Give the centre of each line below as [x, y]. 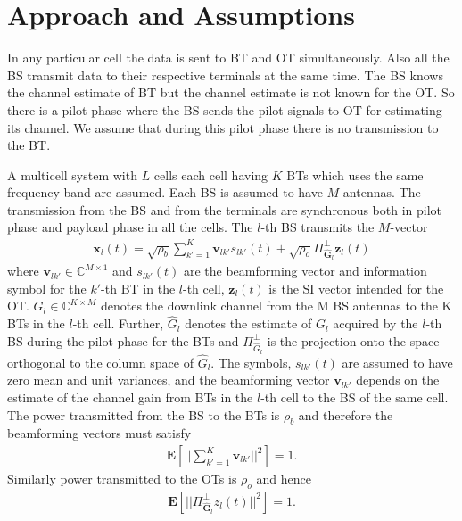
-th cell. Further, [118, 323]
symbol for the [47, 288]
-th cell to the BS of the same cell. [355, 397]
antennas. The [382, 192]
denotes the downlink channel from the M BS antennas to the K [276, 306]
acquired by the [375, 323]
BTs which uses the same [355, 174]
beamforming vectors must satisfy [99, 433]
